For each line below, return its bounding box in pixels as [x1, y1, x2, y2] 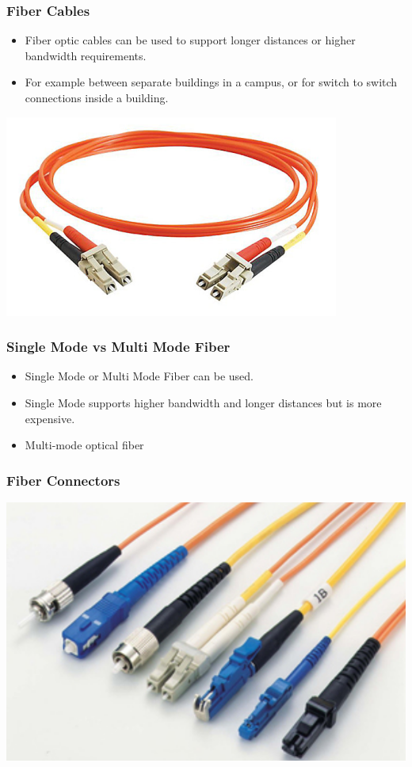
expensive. [25, 410, 75, 426]
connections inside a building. [25, 90, 169, 105]
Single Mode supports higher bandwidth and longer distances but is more [25, 395, 382, 410]
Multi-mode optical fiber [25, 437, 144, 453]
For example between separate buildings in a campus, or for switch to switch [25, 74, 398, 90]
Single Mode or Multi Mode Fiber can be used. [25, 368, 254, 384]
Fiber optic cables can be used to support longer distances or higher [25, 32, 356, 48]
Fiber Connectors [6, 470, 120, 490]
